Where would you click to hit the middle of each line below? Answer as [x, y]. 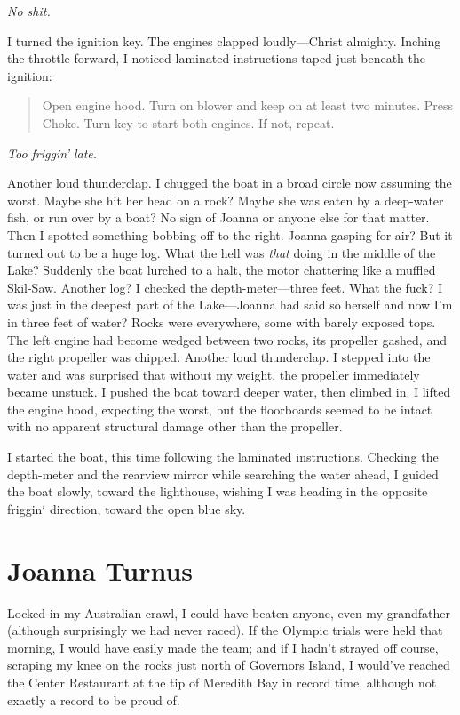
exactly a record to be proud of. [94, 699]
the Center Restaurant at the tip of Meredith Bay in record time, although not [222, 682]
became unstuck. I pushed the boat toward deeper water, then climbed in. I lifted [229, 392]
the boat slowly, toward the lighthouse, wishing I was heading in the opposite [218, 491]
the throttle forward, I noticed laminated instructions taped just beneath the [216, 58]
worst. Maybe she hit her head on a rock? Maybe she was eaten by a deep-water [226, 200]
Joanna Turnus [100, 570]
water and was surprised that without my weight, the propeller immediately [214, 374]
